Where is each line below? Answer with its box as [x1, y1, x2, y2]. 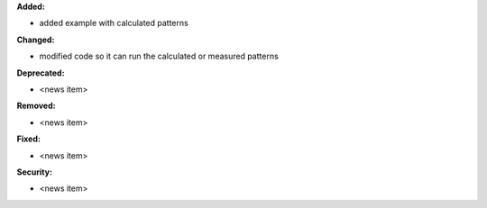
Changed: [16, 34, 55, 45]
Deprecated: [16, 68, 65, 78]
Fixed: [16, 133, 41, 144]
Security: [16, 167, 53, 177]
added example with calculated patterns [39, 18, 188, 29]
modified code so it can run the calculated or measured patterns [39, 50, 279, 62]
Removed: [16, 100, 56, 112]
